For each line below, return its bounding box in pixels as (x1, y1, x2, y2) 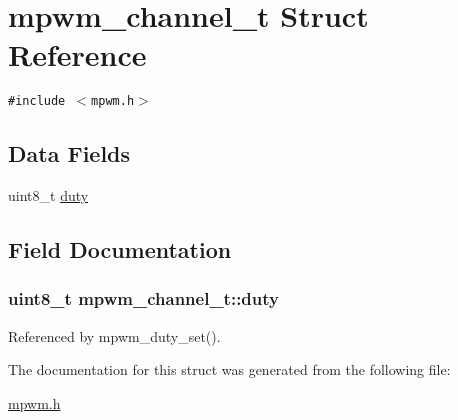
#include (8, 94, 66, 109)
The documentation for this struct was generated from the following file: (8, 359, 451, 380)
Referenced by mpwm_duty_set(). (8, 325, 221, 346)
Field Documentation (8, 234, 232, 265)
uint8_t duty (8, 185, 89, 206)
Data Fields (8, 138, 131, 169)
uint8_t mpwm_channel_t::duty (8, 286, 279, 311)
